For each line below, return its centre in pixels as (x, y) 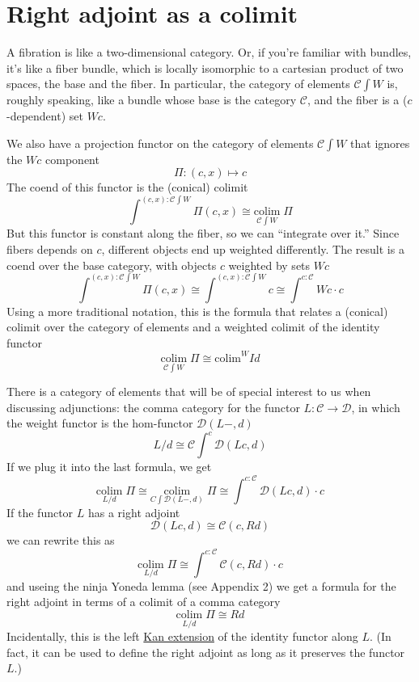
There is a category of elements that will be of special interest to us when (189, 392)
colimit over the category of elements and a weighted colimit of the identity (193, 327)
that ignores (380, 143)
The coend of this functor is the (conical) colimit (127, 187)
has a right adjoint (134, 512)
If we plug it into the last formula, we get (109, 467)
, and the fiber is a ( (357, 100)
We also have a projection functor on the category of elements (160, 143)
